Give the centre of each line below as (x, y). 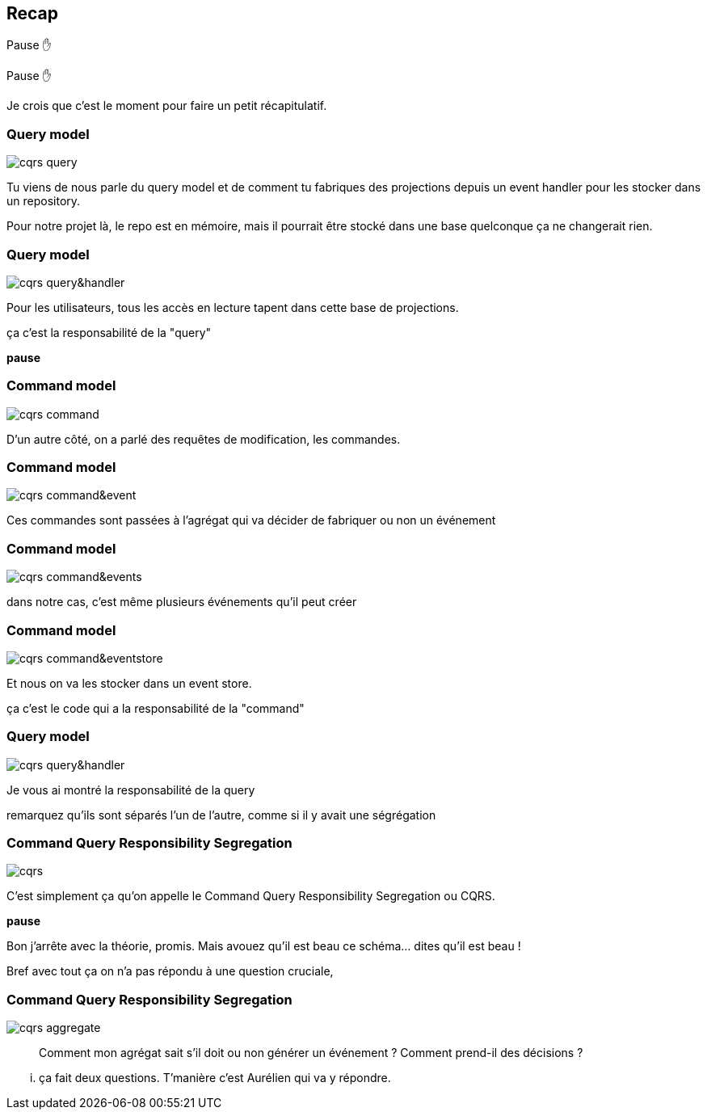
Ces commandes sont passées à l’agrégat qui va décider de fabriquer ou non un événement (251, 520)
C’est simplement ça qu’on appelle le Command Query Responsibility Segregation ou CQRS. (251, 896)
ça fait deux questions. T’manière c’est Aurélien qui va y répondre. (215, 1078)
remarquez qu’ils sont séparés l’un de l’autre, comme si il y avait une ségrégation (221, 815)
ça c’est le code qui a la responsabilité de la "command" (156, 708)
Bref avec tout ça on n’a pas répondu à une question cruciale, (170, 971)
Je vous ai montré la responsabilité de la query (131, 790)
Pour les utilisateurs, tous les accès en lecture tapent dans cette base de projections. (233, 307)
